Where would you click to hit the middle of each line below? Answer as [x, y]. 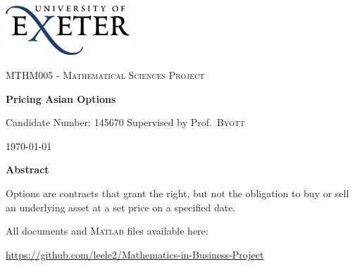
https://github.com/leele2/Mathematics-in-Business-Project [135, 254]
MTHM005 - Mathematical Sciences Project [105, 75]
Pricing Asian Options [61, 98]
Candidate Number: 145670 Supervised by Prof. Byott [125, 122]
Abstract [27, 169]
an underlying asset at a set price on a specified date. [121, 207]
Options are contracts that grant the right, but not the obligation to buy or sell [177, 193]
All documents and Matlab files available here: [107, 231]
